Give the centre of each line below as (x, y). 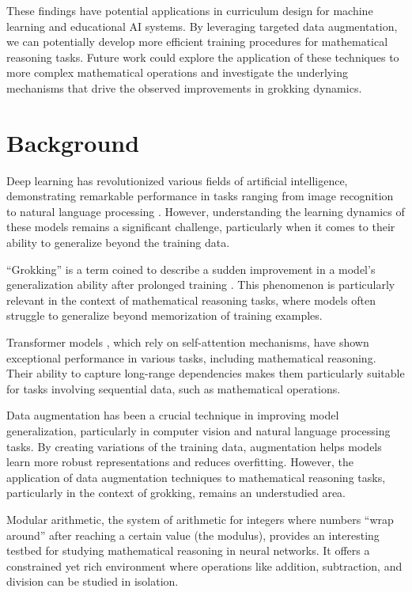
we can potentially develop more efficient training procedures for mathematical (197, 42)
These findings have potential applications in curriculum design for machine (190, 10)
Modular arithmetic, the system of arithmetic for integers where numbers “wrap (200, 519)
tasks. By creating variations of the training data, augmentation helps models (194, 446)
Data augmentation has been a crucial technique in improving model (173, 415)
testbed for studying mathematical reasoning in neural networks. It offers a (188, 550)
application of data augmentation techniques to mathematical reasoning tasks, (196, 477)
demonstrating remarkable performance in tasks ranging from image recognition (200, 196)
